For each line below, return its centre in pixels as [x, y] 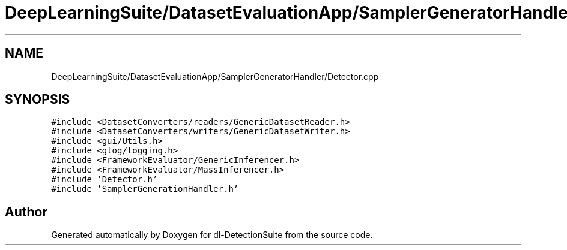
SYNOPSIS [38, 100]
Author [26, 212]
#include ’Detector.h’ [105, 180]
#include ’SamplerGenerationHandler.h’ [145, 189]
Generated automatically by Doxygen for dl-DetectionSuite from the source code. [212, 235]
